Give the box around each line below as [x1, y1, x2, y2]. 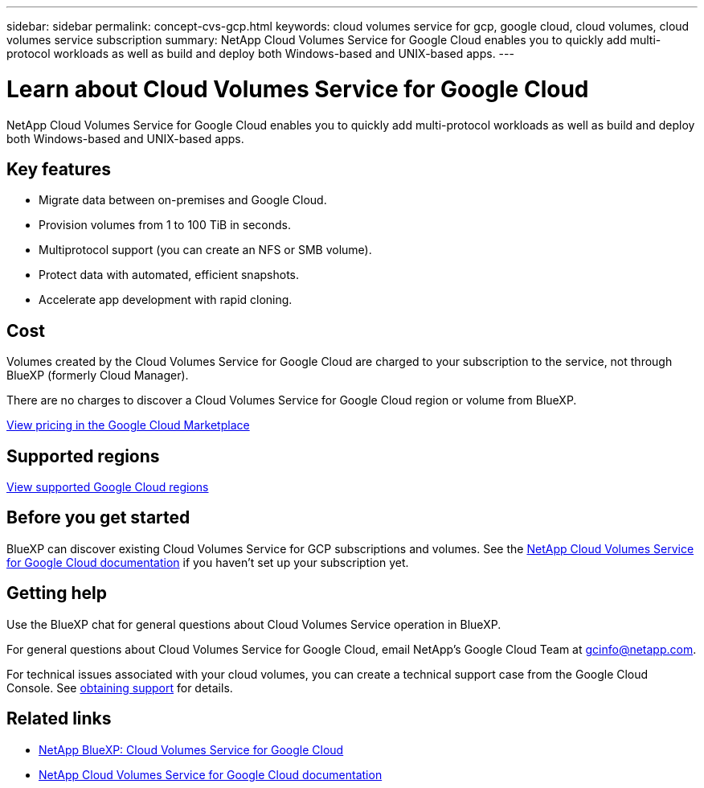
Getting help [6, 583, 107, 604]
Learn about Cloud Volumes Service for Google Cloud [6, 75, 589, 103]
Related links [6, 708, 112, 729]
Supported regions [6, 445, 160, 466]
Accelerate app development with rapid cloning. [39, 293, 293, 307]
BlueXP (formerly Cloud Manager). [6, 368, 189, 383]
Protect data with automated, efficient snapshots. [39, 268, 300, 282]
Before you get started [6, 507, 190, 528]
